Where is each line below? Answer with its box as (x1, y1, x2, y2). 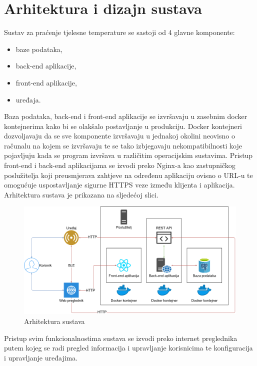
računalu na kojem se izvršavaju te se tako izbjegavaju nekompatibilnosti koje (4, 140, 242, 150)
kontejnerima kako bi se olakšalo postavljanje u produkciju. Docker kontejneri (4, 120, 242, 131)
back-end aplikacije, (15, 60, 76, 71)
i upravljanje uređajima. (4, 352, 78, 362)
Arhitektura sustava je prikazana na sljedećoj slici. (4, 189, 158, 199)
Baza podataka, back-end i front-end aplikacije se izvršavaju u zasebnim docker (4, 111, 247, 121)
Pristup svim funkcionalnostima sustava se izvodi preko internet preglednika (4, 332, 237, 343)
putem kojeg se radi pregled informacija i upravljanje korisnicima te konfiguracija (4, 342, 253, 353)
